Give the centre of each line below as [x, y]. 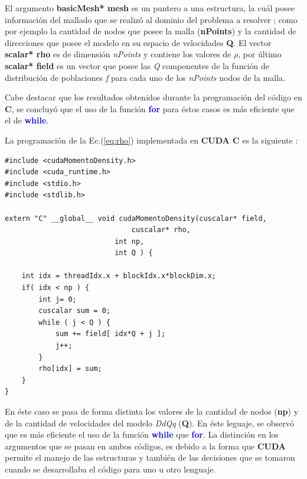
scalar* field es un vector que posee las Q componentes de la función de [137, 65]
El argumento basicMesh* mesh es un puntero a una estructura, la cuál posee [150, 8]
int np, [130, 241]
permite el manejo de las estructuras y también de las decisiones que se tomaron [150, 457]
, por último [260, 54]
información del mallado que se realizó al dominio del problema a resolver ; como [151, 19]
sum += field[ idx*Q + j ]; [110, 334]
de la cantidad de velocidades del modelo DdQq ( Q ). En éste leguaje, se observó [149, 423]
